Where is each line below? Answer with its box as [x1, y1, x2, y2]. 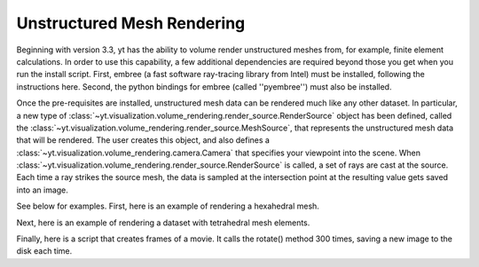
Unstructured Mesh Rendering [16, 13, 246, 33]
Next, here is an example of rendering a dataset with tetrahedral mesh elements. [16, 217, 310, 228]
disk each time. [16, 246, 73, 256]
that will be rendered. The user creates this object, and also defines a [16, 135, 271, 145]
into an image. [16, 185, 68, 195]
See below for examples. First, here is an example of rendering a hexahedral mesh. [16, 200, 319, 212]
